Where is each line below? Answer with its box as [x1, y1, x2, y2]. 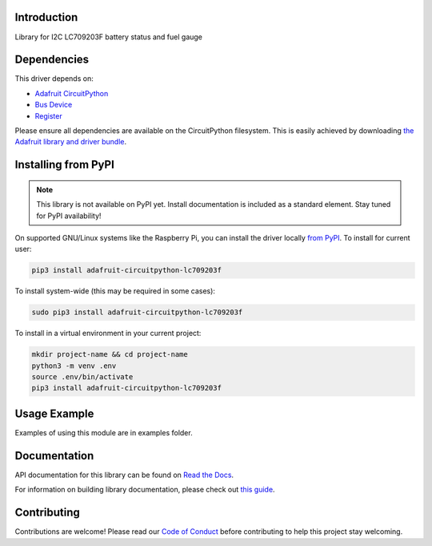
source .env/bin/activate [31, 373, 134, 382]
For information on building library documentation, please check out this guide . [14, 485, 275, 495]
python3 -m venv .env [31, 361, 117, 370]
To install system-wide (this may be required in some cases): [14, 286, 216, 296]
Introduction [14, 10, 78, 24]
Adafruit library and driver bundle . [14, 137, 127, 147]
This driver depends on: [14, 74, 94, 83]
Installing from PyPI [14, 158, 115, 172]
